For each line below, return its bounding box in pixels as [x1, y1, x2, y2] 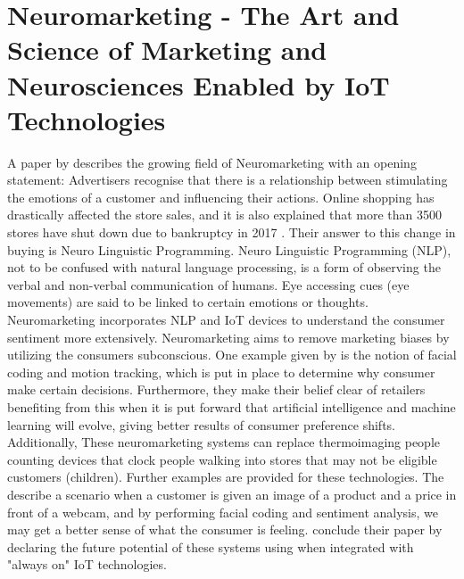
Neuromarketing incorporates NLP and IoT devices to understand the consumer [7, 310, 445, 329]
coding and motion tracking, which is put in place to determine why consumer [7, 362, 435, 381]
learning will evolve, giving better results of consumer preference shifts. [7, 415, 396, 434]
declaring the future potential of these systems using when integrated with [7, 537, 414, 556]
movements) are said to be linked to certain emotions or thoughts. [7, 293, 369, 311]
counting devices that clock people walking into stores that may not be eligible [7, 450, 437, 468]
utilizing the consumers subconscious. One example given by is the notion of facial [7, 345, 457, 364]
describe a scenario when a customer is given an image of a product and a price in [7, 484, 457, 503]
